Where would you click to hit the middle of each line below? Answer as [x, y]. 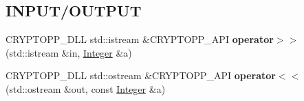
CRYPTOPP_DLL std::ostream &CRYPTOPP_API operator [141, 75]
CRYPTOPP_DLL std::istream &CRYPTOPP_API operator [140, 39]
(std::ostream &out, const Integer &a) [86, 88]
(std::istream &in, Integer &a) [69, 52]
